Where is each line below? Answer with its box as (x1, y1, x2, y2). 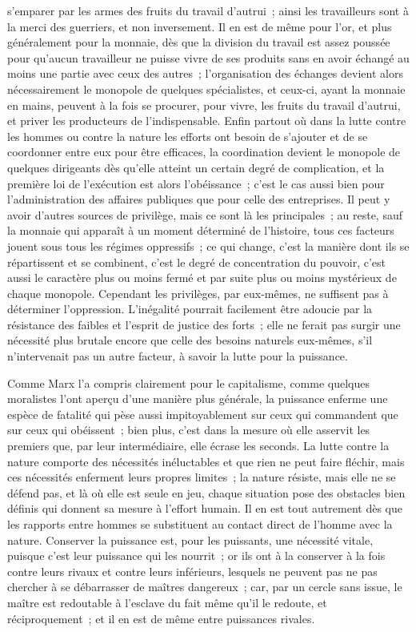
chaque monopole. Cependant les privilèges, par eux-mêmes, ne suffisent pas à (7, 284, 389, 301)
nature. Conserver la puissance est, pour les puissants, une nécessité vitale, (7, 531, 374, 548)
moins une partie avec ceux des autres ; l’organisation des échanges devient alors (7, 65, 403, 82)
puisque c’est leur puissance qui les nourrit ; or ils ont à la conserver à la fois (7, 547, 386, 564)
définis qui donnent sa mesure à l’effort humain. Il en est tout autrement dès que (7, 500, 402, 517)
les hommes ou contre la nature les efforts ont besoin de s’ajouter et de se (7, 127, 368, 144)
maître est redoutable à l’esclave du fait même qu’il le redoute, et (7, 594, 327, 610)
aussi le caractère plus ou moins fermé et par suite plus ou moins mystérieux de (7, 269, 397, 286)
